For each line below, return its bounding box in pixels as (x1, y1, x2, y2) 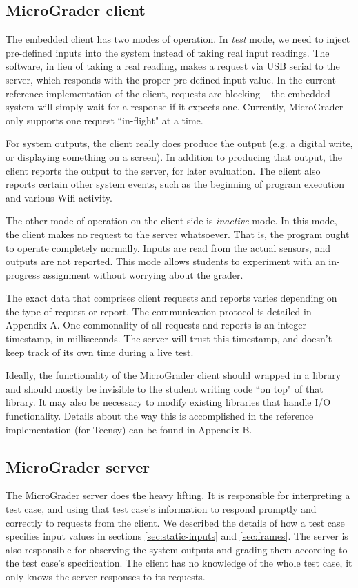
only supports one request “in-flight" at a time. (6, 112, 203, 127)
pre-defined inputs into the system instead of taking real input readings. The (6, 45, 330, 59)
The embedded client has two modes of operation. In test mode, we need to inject (6, 32, 350, 46)
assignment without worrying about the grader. (43, 267, 243, 282)
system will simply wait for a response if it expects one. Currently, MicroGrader (6, 99, 344, 114)
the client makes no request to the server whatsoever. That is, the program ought (6, 226, 350, 241)
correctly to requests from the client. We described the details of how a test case (6, 515, 345, 529)
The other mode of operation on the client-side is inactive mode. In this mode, (6, 213, 337, 228)
